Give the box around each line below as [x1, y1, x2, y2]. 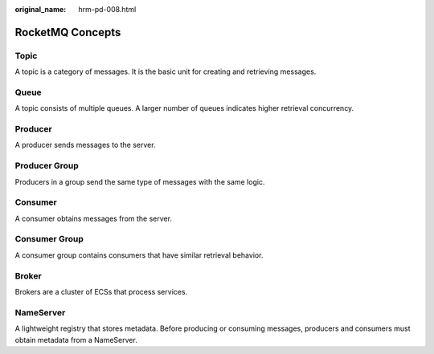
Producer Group [14, 161, 80, 172]
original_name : [14, 5, 67, 14]
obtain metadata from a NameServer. [14, 335, 138, 344]
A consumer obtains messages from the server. [14, 214, 173, 223]
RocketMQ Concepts [14, 25, 121, 39]
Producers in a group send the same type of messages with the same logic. [14, 177, 265, 186]
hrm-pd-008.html [78, 5, 137, 14]
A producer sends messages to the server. [14, 140, 156, 150]
